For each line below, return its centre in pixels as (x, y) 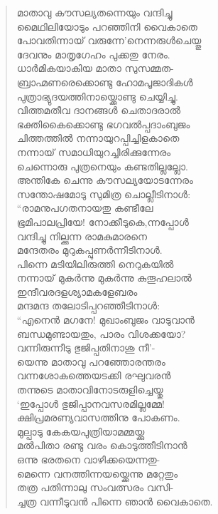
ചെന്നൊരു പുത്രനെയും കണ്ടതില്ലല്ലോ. (102, 166)
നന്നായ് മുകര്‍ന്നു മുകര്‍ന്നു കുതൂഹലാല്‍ (104, 278)
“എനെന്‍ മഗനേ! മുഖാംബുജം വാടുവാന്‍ (105, 320)
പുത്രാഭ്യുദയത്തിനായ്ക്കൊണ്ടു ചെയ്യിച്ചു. (97, 96)
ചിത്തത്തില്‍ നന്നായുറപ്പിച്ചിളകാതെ (98, 138)
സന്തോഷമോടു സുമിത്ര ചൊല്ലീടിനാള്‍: (104, 194)
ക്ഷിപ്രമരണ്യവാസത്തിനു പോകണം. (98, 417)
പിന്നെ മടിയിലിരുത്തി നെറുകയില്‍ (95, 263)
